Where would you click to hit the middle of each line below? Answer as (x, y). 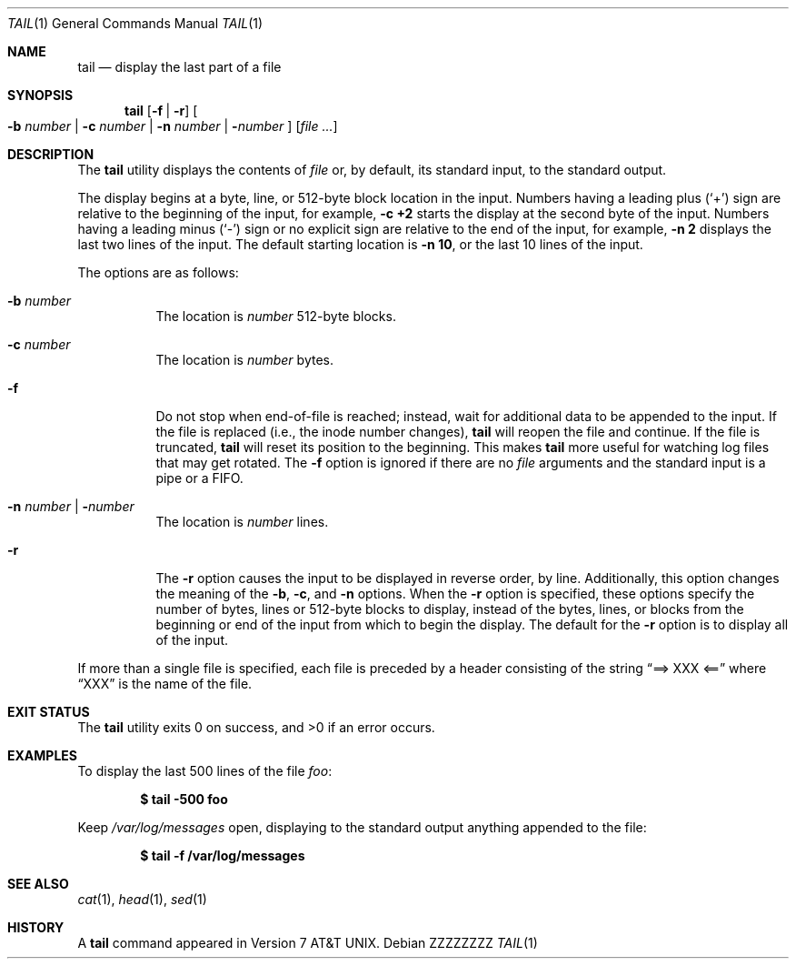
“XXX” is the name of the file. (165, 684)
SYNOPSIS (40, 95)
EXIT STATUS (49, 712)
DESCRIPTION (51, 154)
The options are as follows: (158, 272)
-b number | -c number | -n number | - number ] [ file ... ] (173, 126)
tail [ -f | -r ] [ (161, 111)
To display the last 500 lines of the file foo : (205, 771)
